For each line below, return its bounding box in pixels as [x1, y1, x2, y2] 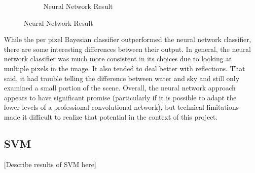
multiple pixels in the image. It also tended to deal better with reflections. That [4, 63, 245, 73]
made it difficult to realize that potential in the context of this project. [4, 111, 218, 122]
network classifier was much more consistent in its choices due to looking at [4, 53, 232, 64]
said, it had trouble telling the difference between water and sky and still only [4, 73, 240, 83]
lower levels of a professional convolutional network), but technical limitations [4, 102, 239, 112]
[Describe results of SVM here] [4, 159, 96, 169]
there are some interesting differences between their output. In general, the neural [4, 43, 251, 54]
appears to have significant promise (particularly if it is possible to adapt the [4, 92, 237, 102]
